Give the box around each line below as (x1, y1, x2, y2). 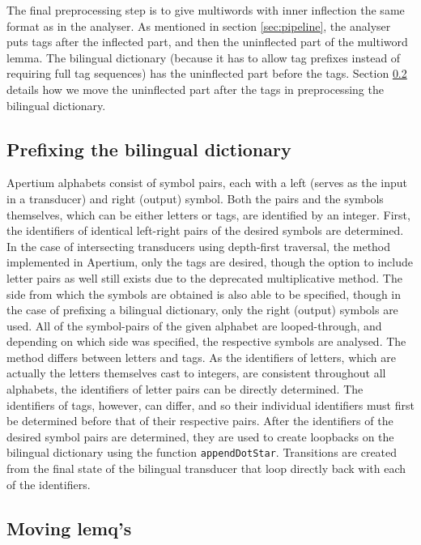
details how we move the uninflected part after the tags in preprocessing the (6, 80, 384, 97)
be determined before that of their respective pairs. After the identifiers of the (6, 412, 393, 429)
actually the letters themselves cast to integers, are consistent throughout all (6, 364, 386, 381)
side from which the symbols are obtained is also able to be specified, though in (6, 285, 402, 302)
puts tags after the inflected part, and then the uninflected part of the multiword (6, 33, 408, 50)
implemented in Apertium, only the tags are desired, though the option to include (6, 253, 413, 270)
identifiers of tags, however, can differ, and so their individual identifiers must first (6, 396, 415, 413)
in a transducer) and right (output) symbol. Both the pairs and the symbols (6, 189, 384, 207)
